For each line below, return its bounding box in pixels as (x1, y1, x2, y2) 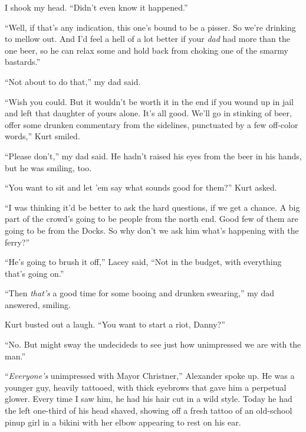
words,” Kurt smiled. (5, 130, 80, 142)
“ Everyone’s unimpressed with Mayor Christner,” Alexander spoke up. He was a (5, 369, 295, 382)
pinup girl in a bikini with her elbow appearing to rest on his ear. (5, 415, 241, 428)
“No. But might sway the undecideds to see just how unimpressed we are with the (5, 338, 301, 351)
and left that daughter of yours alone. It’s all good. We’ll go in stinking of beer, (5, 107, 292, 119)
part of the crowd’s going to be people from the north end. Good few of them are (5, 212, 298, 225)
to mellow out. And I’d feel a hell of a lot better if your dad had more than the (5, 32, 290, 45)
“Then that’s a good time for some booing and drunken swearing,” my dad (5, 287, 275, 299)
